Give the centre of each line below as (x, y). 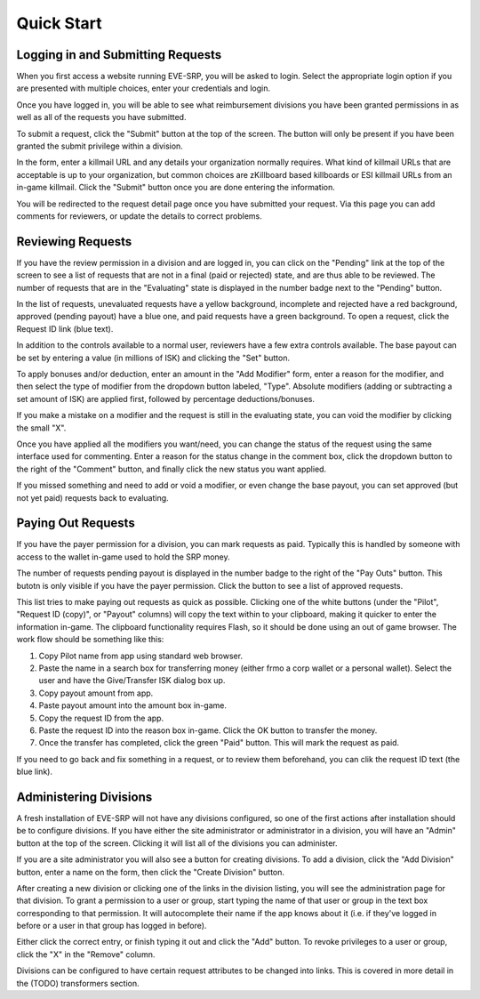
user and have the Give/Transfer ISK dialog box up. (132, 681)
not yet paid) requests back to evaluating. (92, 497)
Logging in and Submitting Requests (119, 55)
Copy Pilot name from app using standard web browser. (141, 656)
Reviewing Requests (74, 242)
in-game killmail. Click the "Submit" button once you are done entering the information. (176, 188)
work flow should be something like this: (90, 640)
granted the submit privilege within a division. (100, 146)
